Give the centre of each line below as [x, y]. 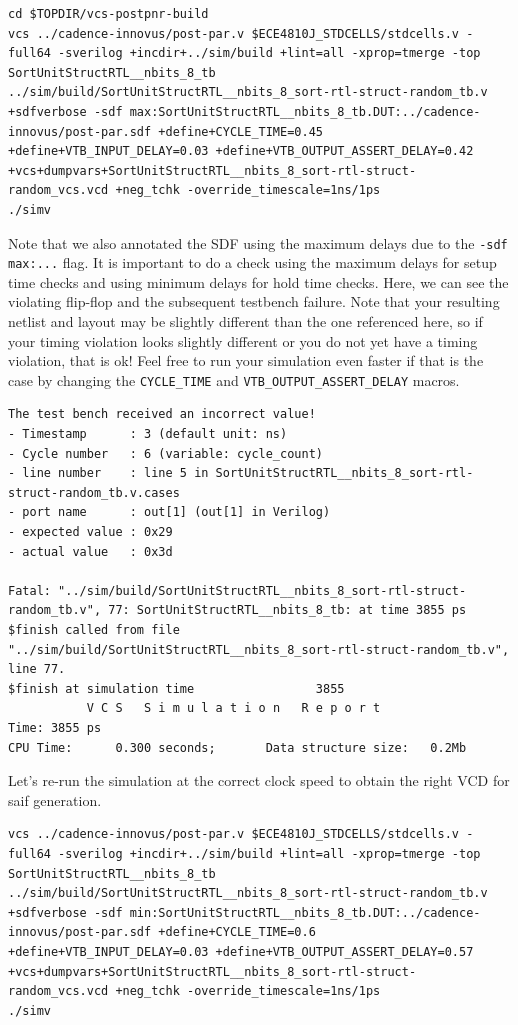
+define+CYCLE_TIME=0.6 [237, 932]
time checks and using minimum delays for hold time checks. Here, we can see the [258, 281]
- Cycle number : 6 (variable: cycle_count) [165, 453]
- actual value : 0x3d [90, 551]
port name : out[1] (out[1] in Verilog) [176, 512]
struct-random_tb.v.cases [94, 492]
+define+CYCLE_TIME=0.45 [240, 131]
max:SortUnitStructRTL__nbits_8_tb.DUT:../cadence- [305, 111]
